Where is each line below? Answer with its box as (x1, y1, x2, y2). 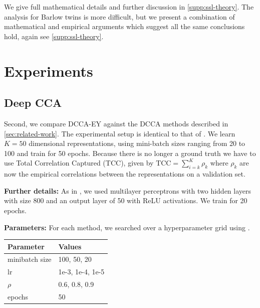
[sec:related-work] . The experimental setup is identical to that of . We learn (4, 128, 235, 138)
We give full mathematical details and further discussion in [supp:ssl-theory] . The (4, 2, 254, 12)
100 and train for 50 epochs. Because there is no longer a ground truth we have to (4, 147, 256, 158)
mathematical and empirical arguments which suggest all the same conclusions (4, 21, 245, 32)
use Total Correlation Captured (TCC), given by (4, 158, 154, 168)
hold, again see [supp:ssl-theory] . (4, 31, 104, 41)
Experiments (4, 60, 93, 81)
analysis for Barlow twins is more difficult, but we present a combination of (4, 11, 235, 22)
